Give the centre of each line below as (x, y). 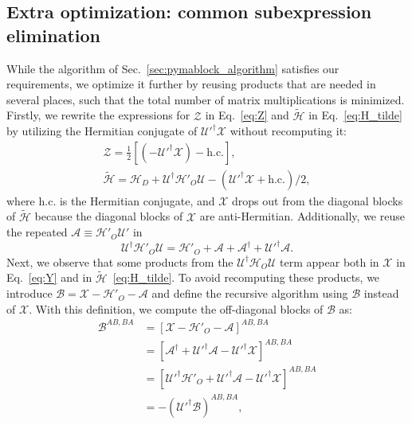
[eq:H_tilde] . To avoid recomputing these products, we (246, 277)
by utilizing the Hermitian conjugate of (102, 131)
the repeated (37, 232)
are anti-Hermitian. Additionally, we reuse (302, 216)
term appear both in (330, 261)
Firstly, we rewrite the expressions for (98, 115)
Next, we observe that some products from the (120, 261)
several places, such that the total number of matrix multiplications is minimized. (206, 99)
